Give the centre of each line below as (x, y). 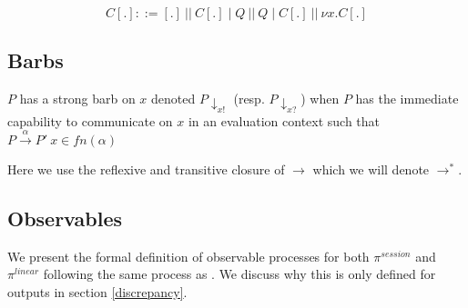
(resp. (249, 99)
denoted (173, 99)
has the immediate (407, 99)
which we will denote (371, 169)
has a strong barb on (77, 99)
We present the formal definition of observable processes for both (188, 256)
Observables (65, 218)
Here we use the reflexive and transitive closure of (146, 169)
